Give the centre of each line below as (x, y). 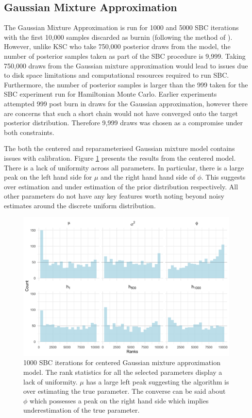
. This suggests (223, 177)
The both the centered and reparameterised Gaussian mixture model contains (119, 148)
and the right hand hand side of (148, 177)
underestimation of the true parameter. (82, 410)
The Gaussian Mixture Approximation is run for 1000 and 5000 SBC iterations (121, 27)
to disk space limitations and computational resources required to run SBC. (117, 75)
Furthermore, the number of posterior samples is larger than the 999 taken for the (126, 84)
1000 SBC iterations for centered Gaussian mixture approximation (122, 362)
